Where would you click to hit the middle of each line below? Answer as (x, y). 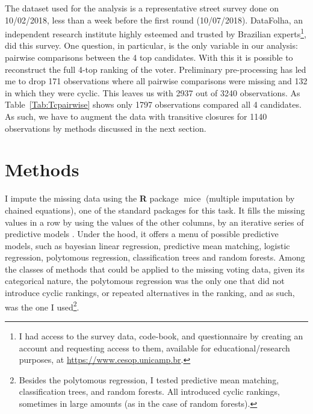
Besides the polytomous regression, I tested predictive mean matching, (149, 379)
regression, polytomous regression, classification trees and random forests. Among (155, 257)
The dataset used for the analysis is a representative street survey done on (142, 8)
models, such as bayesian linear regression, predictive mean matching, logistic (147, 245)
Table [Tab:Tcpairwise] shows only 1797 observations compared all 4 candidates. (153, 104)
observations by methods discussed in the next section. (106, 128)
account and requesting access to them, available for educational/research (154, 348)
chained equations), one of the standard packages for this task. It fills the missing (155, 210)
